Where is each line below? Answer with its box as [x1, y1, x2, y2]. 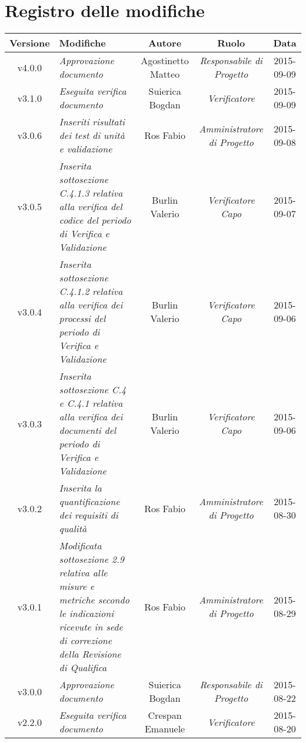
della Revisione [59, 647, 121, 661]
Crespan [148, 708, 182, 722]
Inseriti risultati [59, 115, 125, 129]
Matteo [149, 67, 180, 81]
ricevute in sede [59, 620, 123, 634]
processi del [59, 311, 106, 326]
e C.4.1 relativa [59, 396, 123, 410]
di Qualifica [59, 661, 107, 675]
